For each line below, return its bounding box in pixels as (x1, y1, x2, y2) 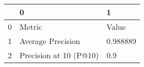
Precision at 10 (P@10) (20, 49, 99, 61)
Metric (20, 21, 42, 32)
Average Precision (20, 35, 80, 46)
